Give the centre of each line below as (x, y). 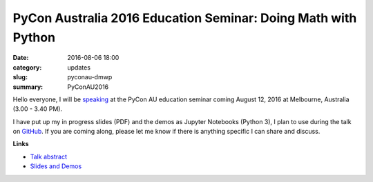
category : (27, 67)
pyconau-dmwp (90, 77)
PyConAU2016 (88, 87)
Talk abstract (48, 156)
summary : (28, 87)
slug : (20, 77)
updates (79, 67)
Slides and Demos (56, 166)
